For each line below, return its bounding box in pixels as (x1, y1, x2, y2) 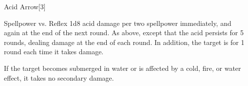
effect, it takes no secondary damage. (4, 72, 114, 83)
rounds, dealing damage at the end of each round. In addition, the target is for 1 (4, 37, 245, 47)
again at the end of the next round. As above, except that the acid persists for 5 (4, 27, 244, 38)
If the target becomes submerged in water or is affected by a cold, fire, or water (4, 63, 241, 73)
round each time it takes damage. (4, 46, 104, 57)
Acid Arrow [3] (4, 1, 46, 11)
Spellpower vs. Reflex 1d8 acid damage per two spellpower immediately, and (4, 18, 231, 28)
